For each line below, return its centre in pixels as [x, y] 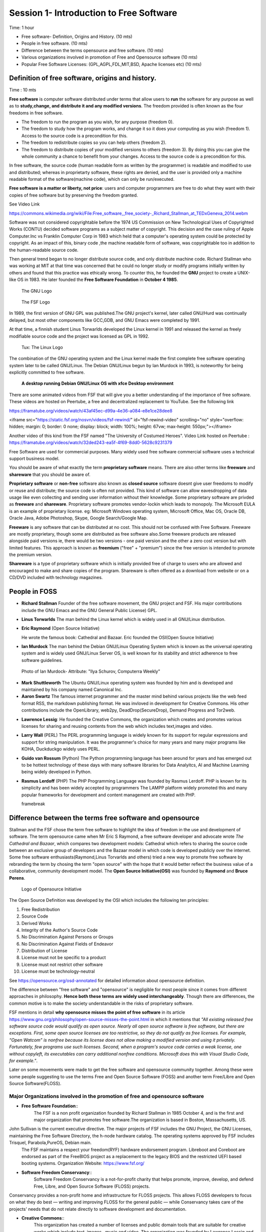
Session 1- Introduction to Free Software [93, 13]
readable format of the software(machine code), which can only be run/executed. [92, 179]
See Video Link [24, 204]
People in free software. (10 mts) [55, 43]
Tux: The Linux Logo [42, 347]
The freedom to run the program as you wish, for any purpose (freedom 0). [98, 122]
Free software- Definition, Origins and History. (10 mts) [77, 36]
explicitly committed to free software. [47, 373]
